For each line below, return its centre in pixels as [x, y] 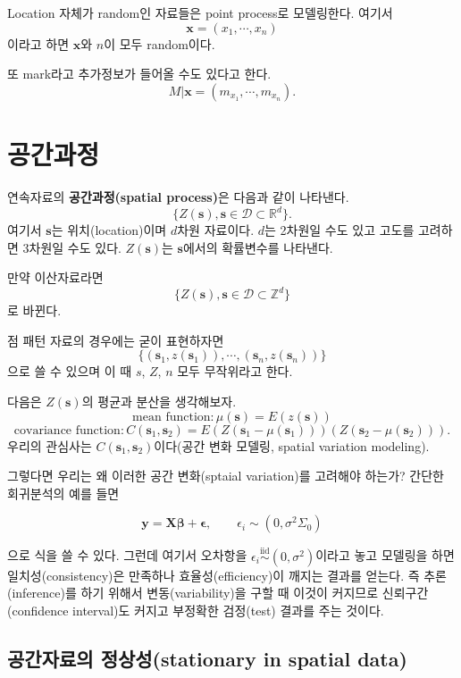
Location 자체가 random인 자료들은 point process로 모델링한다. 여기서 [200, 13]
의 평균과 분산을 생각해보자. [159, 402]
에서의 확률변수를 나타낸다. [258, 247]
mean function [172, 417]
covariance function [67, 430]
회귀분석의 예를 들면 [63, 493]
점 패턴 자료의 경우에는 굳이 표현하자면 [116, 340]
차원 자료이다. [216, 230]
